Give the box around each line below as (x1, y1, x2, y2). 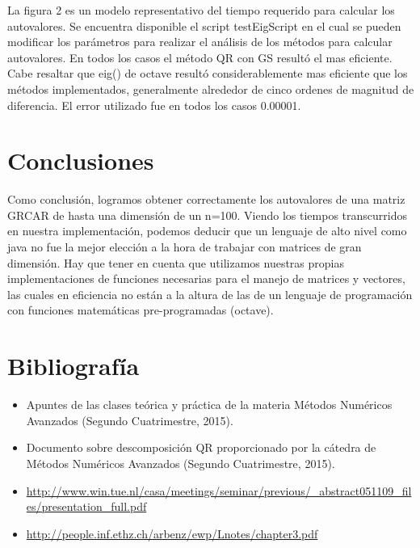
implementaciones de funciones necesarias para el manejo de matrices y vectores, (7, 270, 405, 287)
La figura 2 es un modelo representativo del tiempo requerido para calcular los (7, 2, 395, 18)
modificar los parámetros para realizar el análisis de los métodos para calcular (7, 33, 393, 50)
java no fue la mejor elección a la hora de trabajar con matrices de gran (7, 238, 362, 255)
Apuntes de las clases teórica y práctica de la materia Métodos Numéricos (26, 396, 393, 413)
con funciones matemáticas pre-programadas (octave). (7, 301, 274, 318)
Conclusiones (7, 144, 154, 177)
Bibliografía (7, 349, 140, 382)
